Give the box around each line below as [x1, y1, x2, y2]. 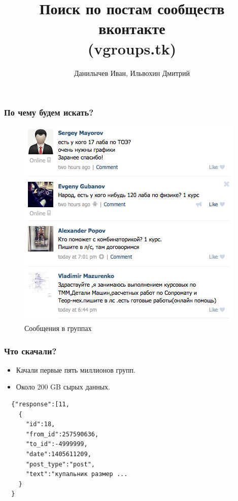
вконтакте [98, 18, 165, 39]
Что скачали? [4, 344, 57, 357]
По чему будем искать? [4, 106, 94, 119]
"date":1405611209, [25, 450, 91, 458]
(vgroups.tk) [87, 38, 177, 59]
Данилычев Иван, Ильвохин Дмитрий [74, 67, 190, 78]
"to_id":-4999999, [25, 440, 88, 448]
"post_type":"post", [25, 460, 95, 468]
